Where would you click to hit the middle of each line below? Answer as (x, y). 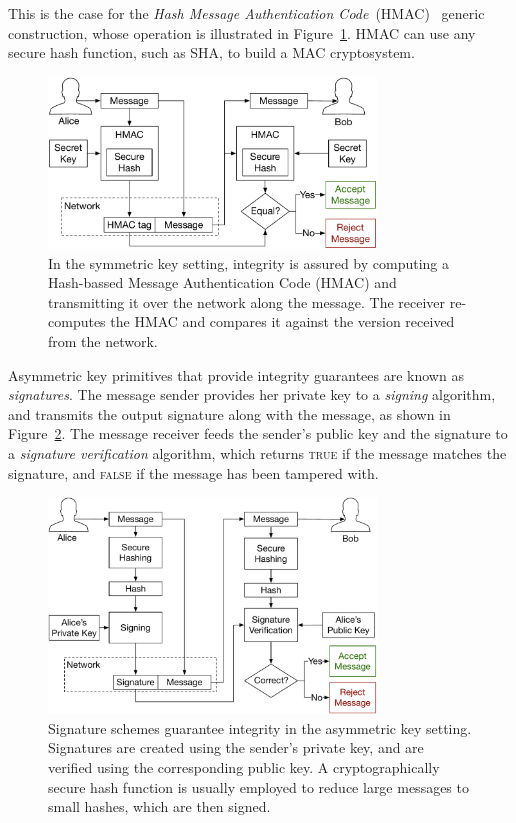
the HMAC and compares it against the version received (282, 321)
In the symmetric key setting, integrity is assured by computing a (249, 262)
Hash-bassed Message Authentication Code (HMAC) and (222, 282)
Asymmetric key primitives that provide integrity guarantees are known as (236, 374)
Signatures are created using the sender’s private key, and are (236, 747)
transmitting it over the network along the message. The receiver (247, 301)
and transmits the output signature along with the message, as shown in (229, 413)
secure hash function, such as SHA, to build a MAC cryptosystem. (211, 52)
